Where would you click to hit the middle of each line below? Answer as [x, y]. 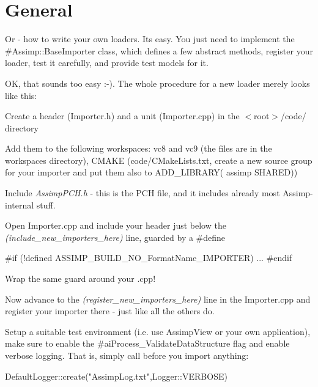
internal [20, 205]
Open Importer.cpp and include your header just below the [116, 225]
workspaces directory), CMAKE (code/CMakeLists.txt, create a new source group [159, 160]
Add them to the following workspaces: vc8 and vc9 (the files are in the [139, 148]
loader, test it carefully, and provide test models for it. [107, 63]
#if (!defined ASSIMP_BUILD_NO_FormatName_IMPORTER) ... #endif [149, 258]
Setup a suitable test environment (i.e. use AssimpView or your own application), [158, 331]
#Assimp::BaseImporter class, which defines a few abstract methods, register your [159, 50]
